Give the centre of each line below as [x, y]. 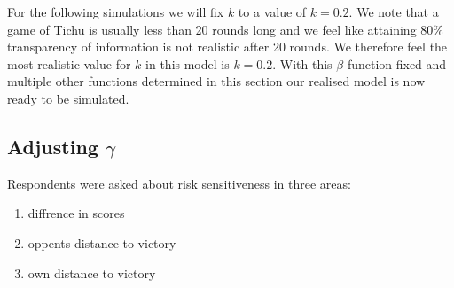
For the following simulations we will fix [116, 12]
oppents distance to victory [102, 242]
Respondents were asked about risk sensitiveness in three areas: [179, 183]
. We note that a [394, 12]
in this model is [188, 63]
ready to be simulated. [68, 98]
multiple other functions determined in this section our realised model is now [216, 81]
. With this [302, 63]
